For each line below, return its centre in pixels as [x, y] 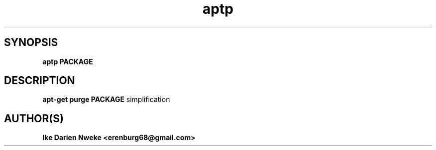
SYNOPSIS [31, 43]
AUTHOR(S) [34, 118]
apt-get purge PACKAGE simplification [106, 100]
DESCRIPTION [40, 81]
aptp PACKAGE [68, 61]
